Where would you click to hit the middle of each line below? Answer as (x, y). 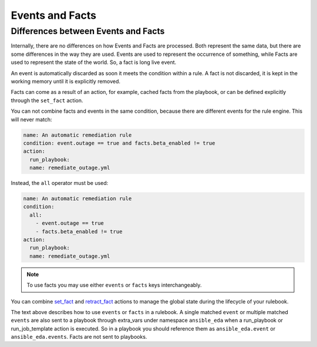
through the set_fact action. (47, 100)
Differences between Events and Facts (88, 31)
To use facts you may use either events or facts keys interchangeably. (114, 285)
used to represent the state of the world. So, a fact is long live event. (94, 62)
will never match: (31, 119)
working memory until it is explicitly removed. (65, 81)
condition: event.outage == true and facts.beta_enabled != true (119, 143)
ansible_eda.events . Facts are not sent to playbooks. (79, 337)
